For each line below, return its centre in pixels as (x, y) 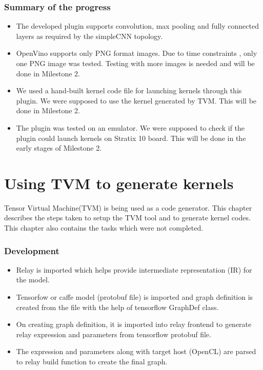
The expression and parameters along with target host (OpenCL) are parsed (136, 351)
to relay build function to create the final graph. (92, 362)
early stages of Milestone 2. (59, 148)
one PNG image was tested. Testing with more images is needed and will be (135, 63)
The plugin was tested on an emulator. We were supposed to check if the (130, 127)
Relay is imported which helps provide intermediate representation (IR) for (134, 269)
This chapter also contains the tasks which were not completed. (104, 228)
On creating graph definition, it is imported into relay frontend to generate (134, 324)
